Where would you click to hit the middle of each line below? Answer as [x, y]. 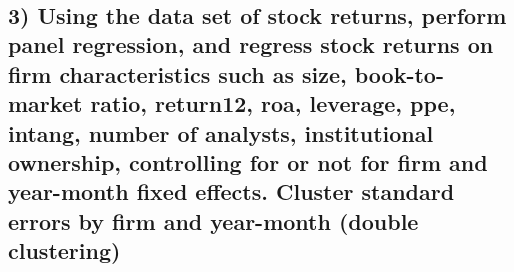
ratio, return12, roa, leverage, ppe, [273, 103]
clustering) [64, 250]
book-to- [399, 73]
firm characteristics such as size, [177, 73]
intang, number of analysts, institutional [221, 132]
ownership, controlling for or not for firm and [248, 161]
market [45, 103]
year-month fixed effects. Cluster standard [231, 191]
